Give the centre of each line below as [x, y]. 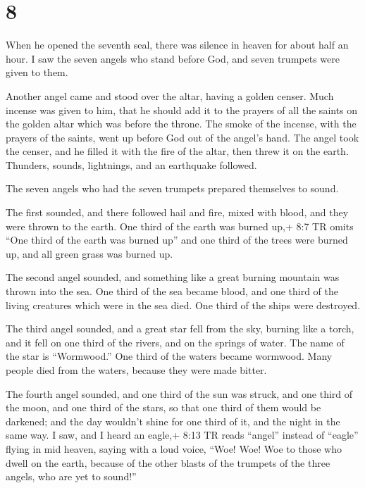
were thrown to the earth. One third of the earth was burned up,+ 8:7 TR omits [180, 226]
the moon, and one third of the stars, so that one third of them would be [163, 407]
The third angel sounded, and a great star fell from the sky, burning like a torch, [180, 329]
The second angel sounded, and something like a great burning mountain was [173, 277]
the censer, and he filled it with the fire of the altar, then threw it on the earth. [177, 151]
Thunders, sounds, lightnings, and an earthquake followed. [131, 164]
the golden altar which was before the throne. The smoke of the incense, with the [181, 124]
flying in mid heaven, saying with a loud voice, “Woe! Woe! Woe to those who [174, 448]
